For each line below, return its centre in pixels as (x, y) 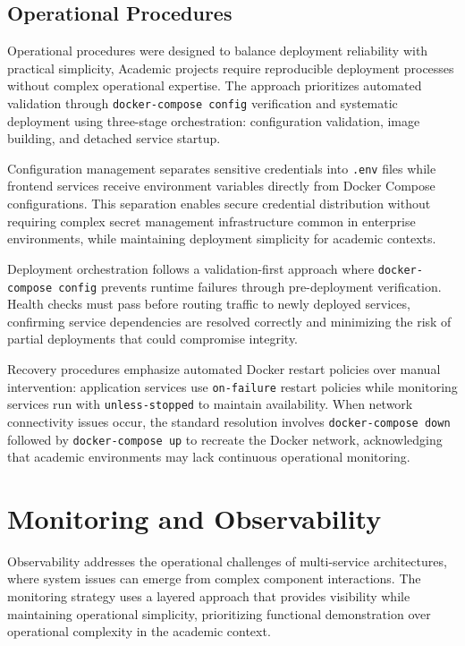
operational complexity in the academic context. (139, 631)
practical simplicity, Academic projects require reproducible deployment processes (231, 68)
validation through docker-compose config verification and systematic (203, 102)
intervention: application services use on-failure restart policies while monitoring (232, 386)
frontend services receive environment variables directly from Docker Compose (221, 186)
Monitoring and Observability (194, 518)
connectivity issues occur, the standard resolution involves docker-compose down (229, 421)
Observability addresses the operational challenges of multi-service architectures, (227, 561)
